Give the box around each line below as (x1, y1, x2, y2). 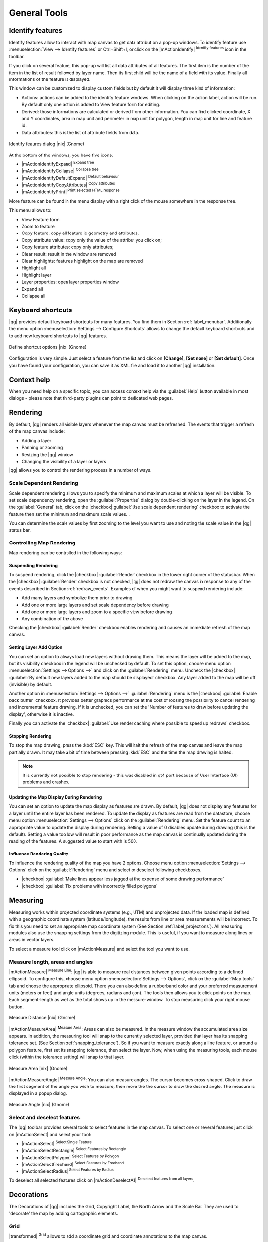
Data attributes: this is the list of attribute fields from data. (21, 129, 140, 135)
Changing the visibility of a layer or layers (21, 458, 107, 464)
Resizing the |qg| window (21, 451, 74, 457)
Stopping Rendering (9, 733, 52, 739)
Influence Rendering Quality (9, 851, 69, 857)
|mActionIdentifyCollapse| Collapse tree (21, 167, 99, 174)
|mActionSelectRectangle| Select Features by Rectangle (21, 1147, 126, 1154)
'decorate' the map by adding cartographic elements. (9, 1210, 119, 1217)
